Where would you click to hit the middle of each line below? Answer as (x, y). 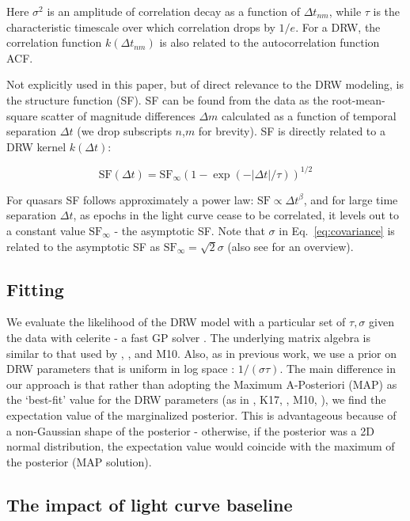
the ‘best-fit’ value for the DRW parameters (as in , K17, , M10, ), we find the (196, 399)
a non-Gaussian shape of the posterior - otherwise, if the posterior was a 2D (190, 430)
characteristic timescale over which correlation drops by (141, 27)
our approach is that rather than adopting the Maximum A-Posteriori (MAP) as (202, 384)
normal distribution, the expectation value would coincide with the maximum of (201, 446)
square (22, 115)
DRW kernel (36, 146)
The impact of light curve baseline (150, 504)
